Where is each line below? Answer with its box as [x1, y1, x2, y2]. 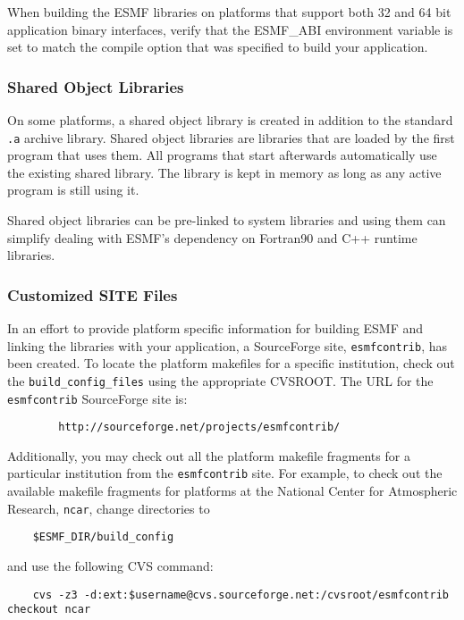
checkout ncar [7, 603, 91, 616]
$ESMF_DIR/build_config [32, 531, 174, 544]
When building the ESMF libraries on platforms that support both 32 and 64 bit [7, 3, 451, 21]
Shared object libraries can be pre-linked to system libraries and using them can [7, 211, 446, 230]
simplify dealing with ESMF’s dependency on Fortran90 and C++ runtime [7, 228, 418, 247]
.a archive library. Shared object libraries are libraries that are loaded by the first [7, 128, 455, 147]
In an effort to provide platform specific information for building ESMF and [7, 319, 424, 338]
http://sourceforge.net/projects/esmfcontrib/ [58, 421, 341, 434]
